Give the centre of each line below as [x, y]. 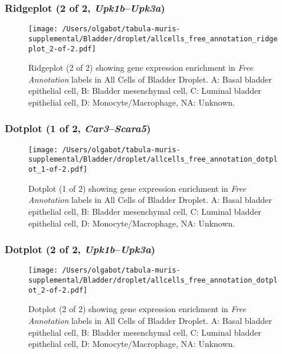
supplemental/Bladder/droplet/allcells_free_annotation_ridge [153, 39]
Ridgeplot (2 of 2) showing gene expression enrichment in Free [141, 68]
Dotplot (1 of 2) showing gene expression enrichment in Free [137, 188]
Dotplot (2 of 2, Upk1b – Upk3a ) [80, 249]
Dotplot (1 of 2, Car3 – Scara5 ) [78, 128]
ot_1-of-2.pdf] [58, 170]
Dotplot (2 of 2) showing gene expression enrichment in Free [137, 309]
